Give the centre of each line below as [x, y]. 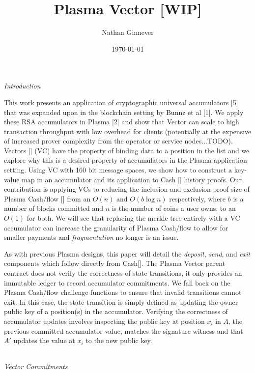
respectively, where [198, 198]
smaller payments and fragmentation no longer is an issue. [91, 237]
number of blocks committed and [54, 208]
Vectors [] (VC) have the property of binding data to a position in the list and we [127, 150]
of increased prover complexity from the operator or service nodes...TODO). [118, 141]
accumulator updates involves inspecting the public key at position [104, 321]
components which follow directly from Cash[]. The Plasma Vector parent [115, 263]
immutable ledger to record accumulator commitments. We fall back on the [117, 282]
